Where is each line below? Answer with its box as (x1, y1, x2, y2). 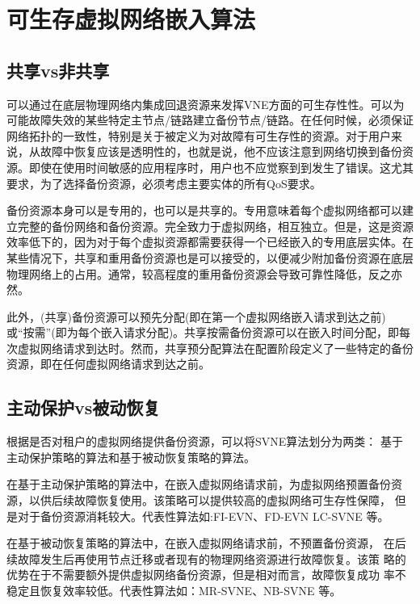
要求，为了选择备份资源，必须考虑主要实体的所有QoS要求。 (6, 174, 321, 191)
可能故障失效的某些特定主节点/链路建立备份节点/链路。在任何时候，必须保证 (6, 111, 414, 128)
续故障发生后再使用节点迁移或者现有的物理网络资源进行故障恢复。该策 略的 (6, 550, 406, 567)
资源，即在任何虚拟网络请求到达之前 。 (6, 355, 210, 372)
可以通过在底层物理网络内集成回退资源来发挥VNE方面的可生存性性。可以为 (6, 95, 405, 112)
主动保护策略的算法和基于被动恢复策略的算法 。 (6, 448, 255, 465)
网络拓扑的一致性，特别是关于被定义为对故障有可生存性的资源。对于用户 (6, 127, 391, 144)
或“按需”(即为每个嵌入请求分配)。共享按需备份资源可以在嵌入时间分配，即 (6, 324, 400, 341)
